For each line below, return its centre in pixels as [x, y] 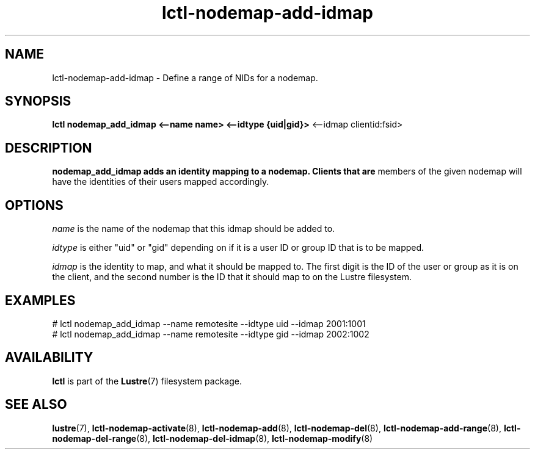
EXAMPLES [40, 300]
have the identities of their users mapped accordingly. [161, 182]
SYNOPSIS [38, 101]
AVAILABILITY [49, 358]
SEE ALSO [36, 405]
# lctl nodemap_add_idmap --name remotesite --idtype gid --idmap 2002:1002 [211, 334]
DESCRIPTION [49, 148]
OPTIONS [34, 205]
